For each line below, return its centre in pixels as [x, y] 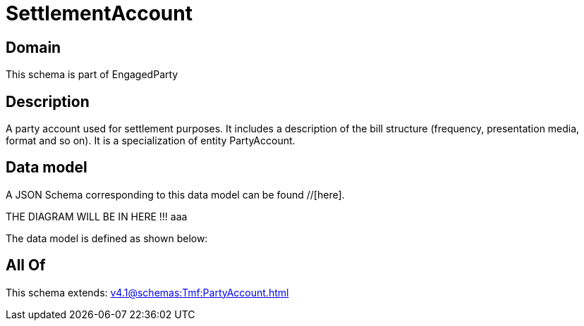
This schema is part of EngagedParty [92, 75]
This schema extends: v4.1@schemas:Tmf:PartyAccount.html [147, 292]
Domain [34, 47]
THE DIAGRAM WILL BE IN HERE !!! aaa [97, 216]
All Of [26, 265]
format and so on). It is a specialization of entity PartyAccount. [151, 141]
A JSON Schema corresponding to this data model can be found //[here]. [175, 194]
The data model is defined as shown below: [107, 238]
